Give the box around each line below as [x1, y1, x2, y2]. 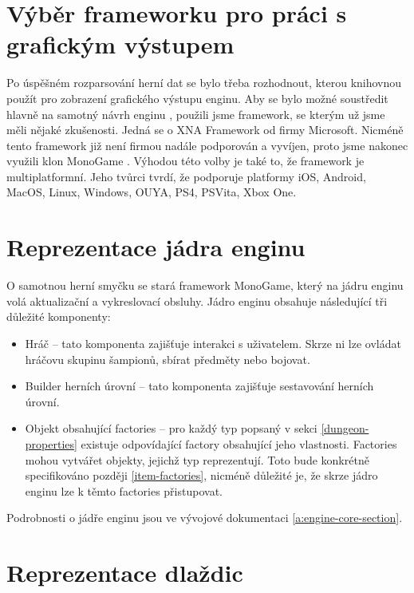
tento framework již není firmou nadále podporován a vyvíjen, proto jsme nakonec [6, 136, 408, 153]
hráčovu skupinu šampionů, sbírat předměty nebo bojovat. [25, 350, 310, 367]
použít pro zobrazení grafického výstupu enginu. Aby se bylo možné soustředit [6, 89, 388, 106]
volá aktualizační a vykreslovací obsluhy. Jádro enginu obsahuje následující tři [6, 292, 388, 309]
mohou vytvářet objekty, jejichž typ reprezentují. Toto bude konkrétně [25, 451, 369, 468]
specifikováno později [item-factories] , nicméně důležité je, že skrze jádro [25, 467, 378, 484]
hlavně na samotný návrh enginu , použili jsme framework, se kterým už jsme [6, 105, 385, 122]
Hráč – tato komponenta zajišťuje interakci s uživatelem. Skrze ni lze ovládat [25, 334, 401, 351]
